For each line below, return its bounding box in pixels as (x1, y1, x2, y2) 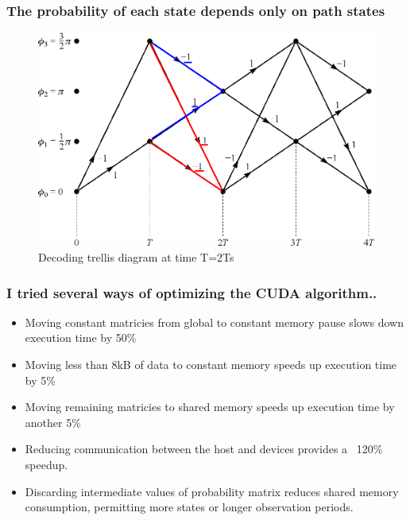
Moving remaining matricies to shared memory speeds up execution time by (25, 398, 395, 415)
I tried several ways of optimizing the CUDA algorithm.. (6, 282, 377, 302)
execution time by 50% (25, 329, 137, 346)
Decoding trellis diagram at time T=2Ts (38, 249, 234, 266)
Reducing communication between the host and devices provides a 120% (25, 440, 383, 457)
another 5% (25, 413, 81, 430)
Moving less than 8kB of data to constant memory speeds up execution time (25, 356, 397, 373)
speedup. (25, 456, 68, 472)
